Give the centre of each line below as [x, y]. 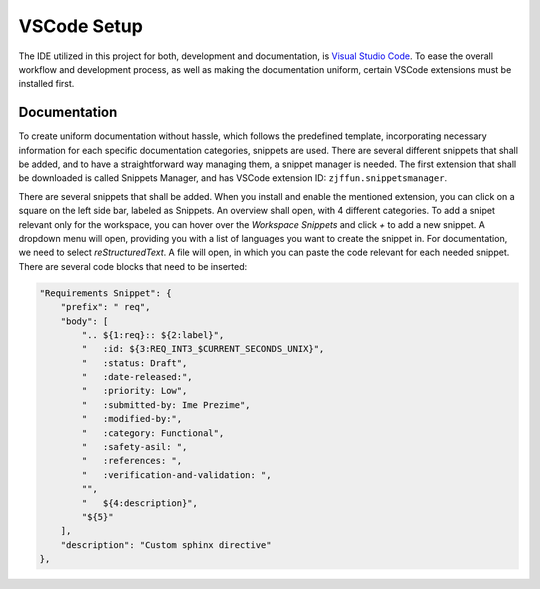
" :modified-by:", [132, 419]
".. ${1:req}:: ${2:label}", [153, 334]
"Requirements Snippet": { [105, 293]
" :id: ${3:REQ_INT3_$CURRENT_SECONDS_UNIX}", [203, 349]
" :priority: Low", [134, 391]
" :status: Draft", [134, 363]
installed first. [46, 84]
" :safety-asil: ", [134, 447]
